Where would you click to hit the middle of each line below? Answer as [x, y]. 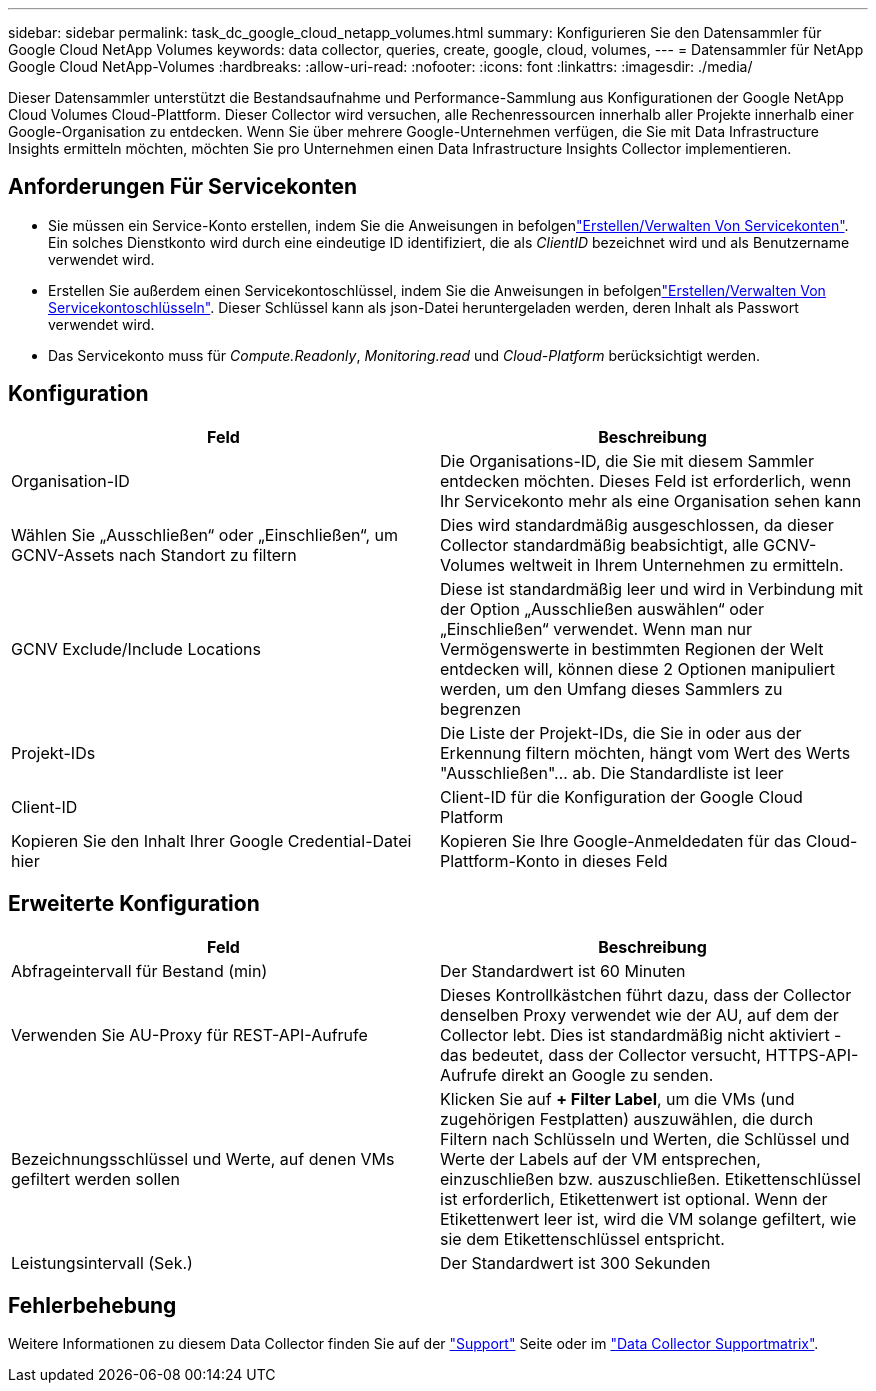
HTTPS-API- [812, 1054]
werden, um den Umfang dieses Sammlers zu [611, 688]
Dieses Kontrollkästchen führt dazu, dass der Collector [646, 994]
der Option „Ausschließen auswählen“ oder [602, 608]
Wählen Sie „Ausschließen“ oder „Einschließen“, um [205, 534]
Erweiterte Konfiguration [134, 904]
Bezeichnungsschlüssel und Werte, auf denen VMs [203, 1158]
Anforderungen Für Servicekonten [183, 187]
